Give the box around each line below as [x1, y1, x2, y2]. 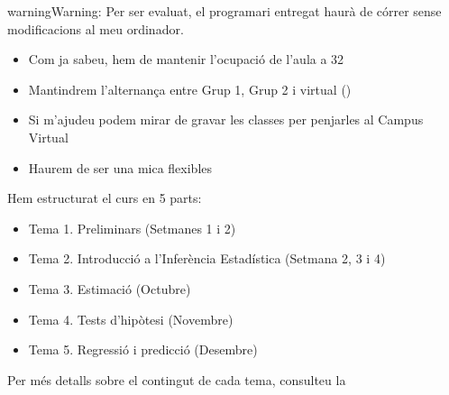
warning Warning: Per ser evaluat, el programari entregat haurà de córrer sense [7, 2, 442, 20]
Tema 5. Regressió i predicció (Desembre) [28, 340, 258, 359]
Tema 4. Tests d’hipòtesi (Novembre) [28, 309, 234, 328]
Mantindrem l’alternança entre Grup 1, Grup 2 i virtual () [28, 79, 352, 98]
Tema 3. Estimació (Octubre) [28, 279, 191, 298]
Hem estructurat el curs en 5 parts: [7, 188, 202, 207]
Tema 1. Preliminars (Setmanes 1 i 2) [28, 218, 236, 237]
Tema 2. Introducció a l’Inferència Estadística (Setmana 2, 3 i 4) [28, 249, 386, 268]
